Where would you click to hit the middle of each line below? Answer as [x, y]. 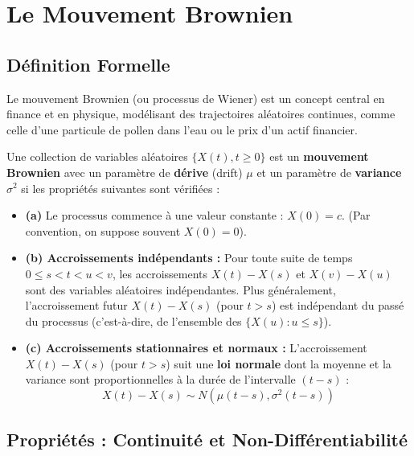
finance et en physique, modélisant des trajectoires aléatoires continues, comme [201, 114]
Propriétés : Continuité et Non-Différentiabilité [207, 440]
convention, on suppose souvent [103, 230]
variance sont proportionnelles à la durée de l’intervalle [160, 379]
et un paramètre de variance [329, 172]
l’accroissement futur [76, 305]
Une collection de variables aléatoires [97, 156]
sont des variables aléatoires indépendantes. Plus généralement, [180, 289]
